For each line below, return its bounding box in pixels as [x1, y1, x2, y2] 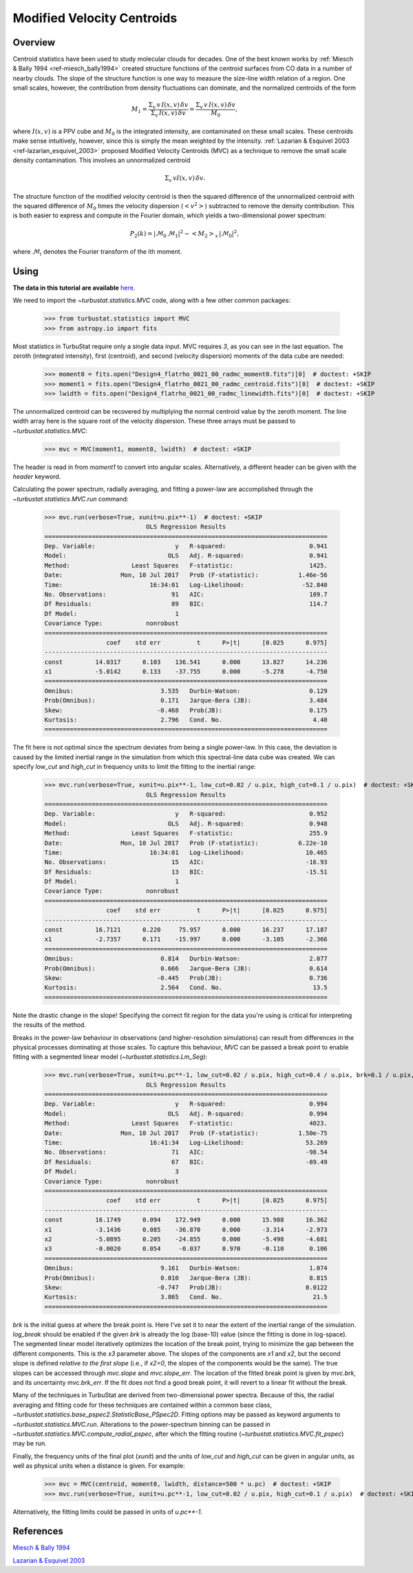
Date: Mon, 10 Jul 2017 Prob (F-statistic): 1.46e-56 [44, 571, 328, 579]
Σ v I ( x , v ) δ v [150, 109, 186, 119]
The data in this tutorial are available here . [12, 283, 136, 292]
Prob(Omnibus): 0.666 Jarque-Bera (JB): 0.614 [44, 964, 328, 972]
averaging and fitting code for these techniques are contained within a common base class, [12, 1401, 272, 1409]
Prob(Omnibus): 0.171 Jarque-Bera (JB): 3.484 [44, 697, 328, 705]
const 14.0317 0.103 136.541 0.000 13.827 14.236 [44, 658, 328, 665]
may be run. [12, 1439, 47, 1447]
